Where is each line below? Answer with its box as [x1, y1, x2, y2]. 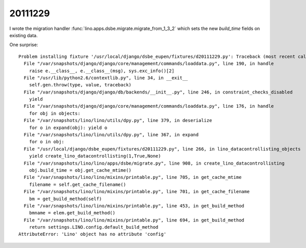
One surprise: [9, 42, 38, 48]
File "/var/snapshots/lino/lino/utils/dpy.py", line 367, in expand [23, 132, 199, 138]
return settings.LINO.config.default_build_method [29, 224, 159, 230]
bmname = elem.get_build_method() [29, 210, 116, 216]
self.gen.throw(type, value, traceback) [29, 82, 132, 88]
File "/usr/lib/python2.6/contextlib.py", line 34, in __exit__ [23, 75, 188, 81]
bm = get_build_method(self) [29, 196, 102, 202]
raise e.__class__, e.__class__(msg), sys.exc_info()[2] [29, 68, 174, 74]
